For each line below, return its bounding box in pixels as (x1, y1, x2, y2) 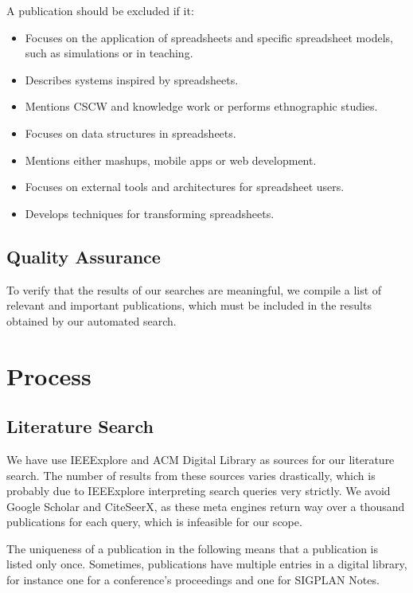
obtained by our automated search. (6, 312, 177, 329)
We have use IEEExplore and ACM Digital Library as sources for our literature (6, 451, 395, 467)
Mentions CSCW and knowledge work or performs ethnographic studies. (25, 98, 378, 115)
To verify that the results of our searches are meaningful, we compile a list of (6, 281, 382, 298)
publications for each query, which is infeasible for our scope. (6, 513, 302, 530)
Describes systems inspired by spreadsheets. (25, 71, 239, 88)
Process (6, 359, 92, 392)
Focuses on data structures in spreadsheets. (25, 124, 236, 141)
